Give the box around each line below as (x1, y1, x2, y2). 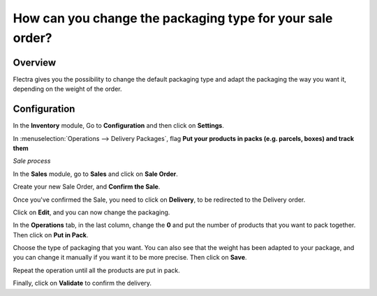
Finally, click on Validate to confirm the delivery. (13, 279, 152, 288)
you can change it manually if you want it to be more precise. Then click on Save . (13, 253, 247, 262)
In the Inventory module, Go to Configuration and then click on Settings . (13, 121, 225, 130)
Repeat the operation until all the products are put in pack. (13, 266, 181, 274)
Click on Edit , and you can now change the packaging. (13, 208, 170, 216)
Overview (13, 57, 57, 68)
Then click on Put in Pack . (13, 230, 89, 239)
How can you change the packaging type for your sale (13, 10, 333, 26)
